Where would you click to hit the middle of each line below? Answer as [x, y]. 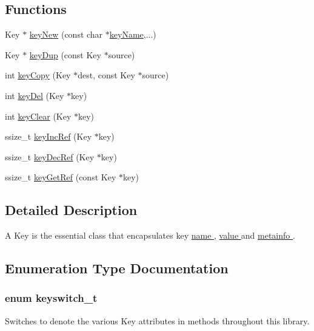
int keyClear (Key [38, 116]
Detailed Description [71, 210]
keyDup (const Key [65, 54]
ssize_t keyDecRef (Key [50, 156]
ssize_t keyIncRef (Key [48, 136]
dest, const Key [106, 75]
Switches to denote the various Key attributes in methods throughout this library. [157, 320]
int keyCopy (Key [38, 75]
